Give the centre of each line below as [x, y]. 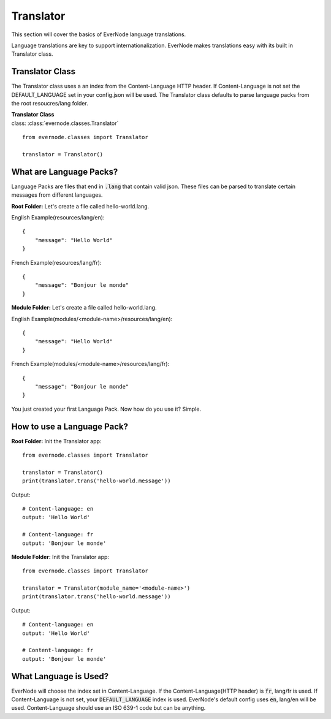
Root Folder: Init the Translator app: [56, 441]
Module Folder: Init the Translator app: [60, 557]
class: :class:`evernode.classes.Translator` [65, 123]
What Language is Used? [60, 676]
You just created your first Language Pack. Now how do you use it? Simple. [106, 409]
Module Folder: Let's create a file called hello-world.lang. [84, 308]
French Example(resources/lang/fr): [56, 262]
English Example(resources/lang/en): [58, 218]
